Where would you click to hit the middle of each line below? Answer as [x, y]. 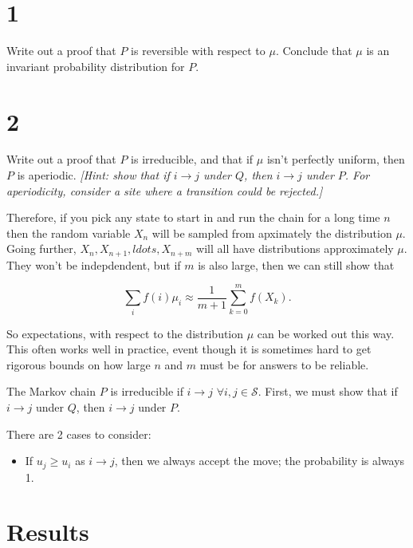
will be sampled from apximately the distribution [272, 233]
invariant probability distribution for [96, 66]
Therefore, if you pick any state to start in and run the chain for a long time [193, 217]
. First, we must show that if [328, 391]
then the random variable [69, 233]
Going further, [41, 248]
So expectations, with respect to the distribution [125, 333]
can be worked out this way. [326, 333]
